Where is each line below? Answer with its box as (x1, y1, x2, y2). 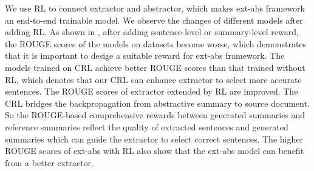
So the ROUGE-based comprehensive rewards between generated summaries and (5, 109, 305, 121)
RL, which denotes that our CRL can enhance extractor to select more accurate (5, 73, 302, 85)
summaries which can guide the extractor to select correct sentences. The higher (5, 132, 303, 145)
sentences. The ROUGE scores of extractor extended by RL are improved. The (5, 85, 298, 98)
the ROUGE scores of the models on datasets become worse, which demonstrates (5, 37, 307, 50)
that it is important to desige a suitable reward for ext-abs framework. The (5, 49, 285, 62)
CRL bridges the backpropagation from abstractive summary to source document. (5, 96, 310, 109)
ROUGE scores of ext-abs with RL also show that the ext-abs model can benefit (5, 144, 304, 157)
